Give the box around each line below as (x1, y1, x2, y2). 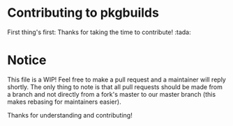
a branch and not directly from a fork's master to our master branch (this (7, 90, 216, 98)
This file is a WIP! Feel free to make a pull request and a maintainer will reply (7, 75, 227, 84)
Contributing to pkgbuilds (7, 5, 159, 21)
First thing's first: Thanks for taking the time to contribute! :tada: (7, 28, 191, 36)
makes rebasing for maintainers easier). (7, 97, 121, 106)
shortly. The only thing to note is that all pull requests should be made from (7, 82, 223, 91)
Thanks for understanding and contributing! (7, 111, 133, 119)
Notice (7, 52, 47, 68)
